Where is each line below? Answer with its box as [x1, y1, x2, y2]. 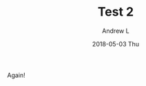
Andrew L [102, 27, 129, 35]
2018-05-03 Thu [92, 40, 140, 48]
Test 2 [97, 4, 134, 20]
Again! [7, 71, 25, 79]
